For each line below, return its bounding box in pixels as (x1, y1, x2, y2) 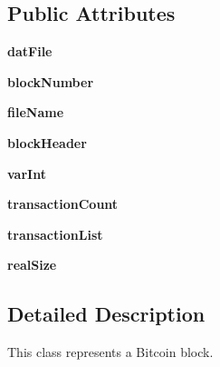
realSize (7, 255, 57, 274)
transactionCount (7, 194, 119, 213)
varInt (7, 164, 46, 183)
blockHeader (7, 133, 87, 152)
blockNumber (7, 72, 94, 91)
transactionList (7, 224, 103, 243)
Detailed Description (7, 300, 206, 328)
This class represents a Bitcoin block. (7, 342, 214, 362)
